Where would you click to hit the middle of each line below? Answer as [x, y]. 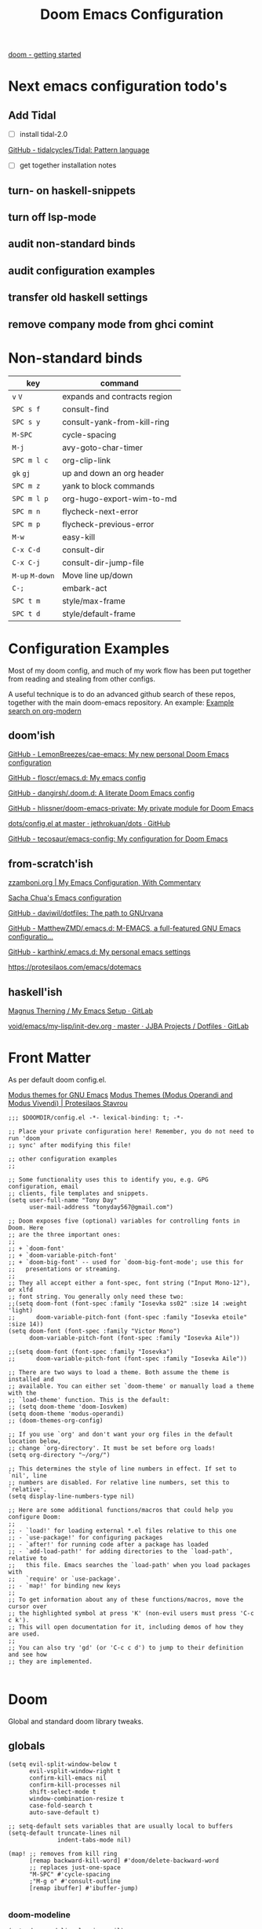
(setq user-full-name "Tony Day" [63, 1200]
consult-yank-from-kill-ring [116, 422]
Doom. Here [26, 1228]
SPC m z [26, 486]
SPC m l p [30, 498]
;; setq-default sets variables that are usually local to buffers [121, 1826]
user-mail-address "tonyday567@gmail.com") [101, 1207]
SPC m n [26, 511]
